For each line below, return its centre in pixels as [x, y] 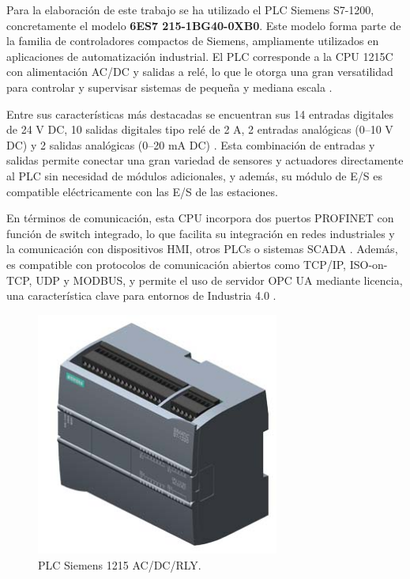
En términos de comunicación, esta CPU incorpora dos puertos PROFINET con [200, 218]
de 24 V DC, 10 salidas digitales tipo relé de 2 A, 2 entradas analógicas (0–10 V [200, 129]
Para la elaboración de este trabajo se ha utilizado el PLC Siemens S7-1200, [190, 9]
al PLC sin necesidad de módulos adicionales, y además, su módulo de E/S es [194, 175]
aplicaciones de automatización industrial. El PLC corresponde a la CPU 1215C [200, 56]
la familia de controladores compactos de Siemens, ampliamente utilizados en [193, 41]
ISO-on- [369, 264]
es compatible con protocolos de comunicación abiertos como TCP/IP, [176, 264]
